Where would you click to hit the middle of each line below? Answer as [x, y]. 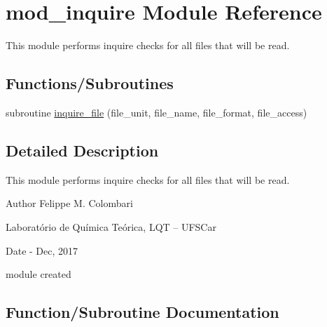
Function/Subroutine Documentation [142, 312]
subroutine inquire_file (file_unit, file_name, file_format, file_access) [156, 112]
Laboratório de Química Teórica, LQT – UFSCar [111, 226]
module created [39, 274]
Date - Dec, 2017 [42, 250]
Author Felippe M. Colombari [69, 203]
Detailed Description [82, 150]
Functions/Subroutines [90, 83]
